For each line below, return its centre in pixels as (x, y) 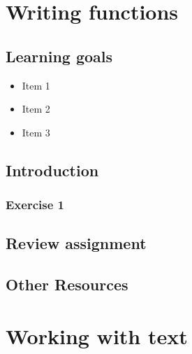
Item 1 (36, 85)
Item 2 (36, 109)
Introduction (52, 170)
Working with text (97, 335)
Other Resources (67, 284)
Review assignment (76, 243)
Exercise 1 (35, 205)
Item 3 (36, 132)
